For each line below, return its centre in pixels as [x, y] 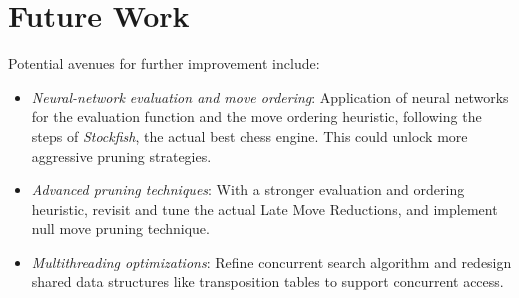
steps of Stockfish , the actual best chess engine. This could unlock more [249, 135]
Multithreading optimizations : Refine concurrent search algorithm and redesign [271, 261]
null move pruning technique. [120, 228]
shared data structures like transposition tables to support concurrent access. [267, 281]
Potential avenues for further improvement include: [164, 63]
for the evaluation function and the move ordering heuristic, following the [256, 116]
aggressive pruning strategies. [121, 155]
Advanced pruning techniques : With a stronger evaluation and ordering [248, 189]
